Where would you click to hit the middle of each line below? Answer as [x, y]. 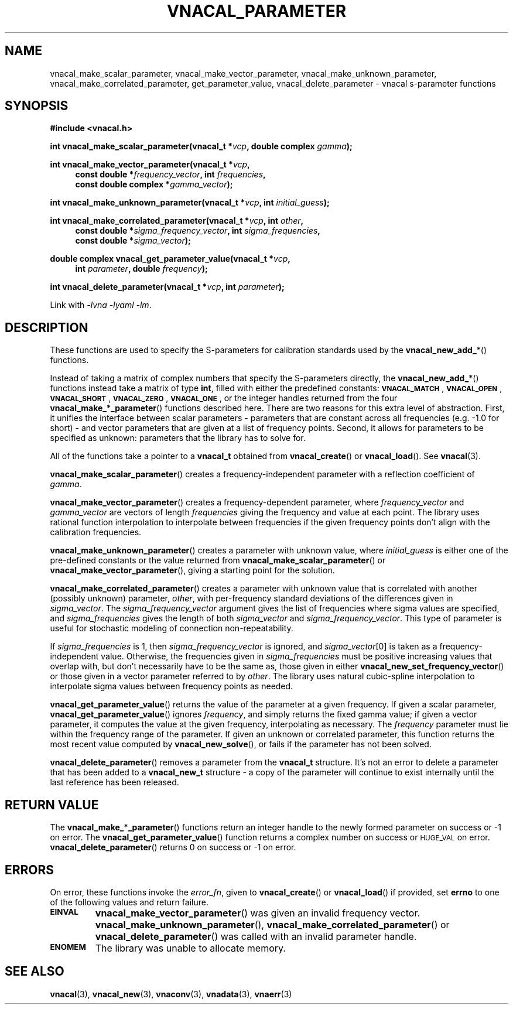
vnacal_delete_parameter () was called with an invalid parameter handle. [256, 936]
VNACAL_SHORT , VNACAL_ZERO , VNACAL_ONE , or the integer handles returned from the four [224, 398]
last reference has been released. [114, 782]
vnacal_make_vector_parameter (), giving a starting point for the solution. [192, 570]
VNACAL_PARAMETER [256, 11]
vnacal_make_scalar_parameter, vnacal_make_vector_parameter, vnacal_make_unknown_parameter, [243, 73]
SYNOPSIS [37, 106]
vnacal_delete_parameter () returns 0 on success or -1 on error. [173, 847]
